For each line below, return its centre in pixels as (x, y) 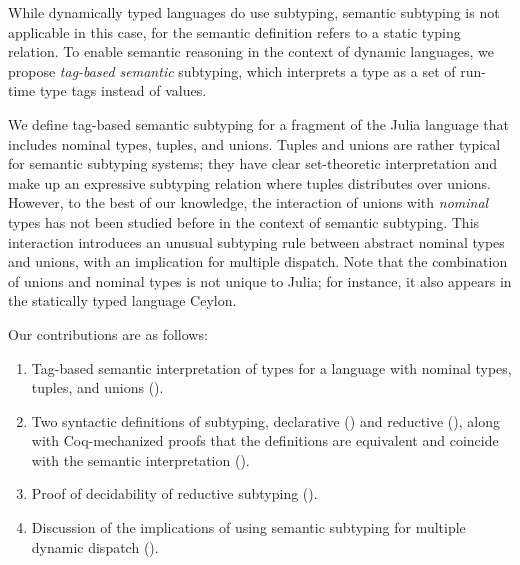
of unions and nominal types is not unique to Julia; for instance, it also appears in (260, 280)
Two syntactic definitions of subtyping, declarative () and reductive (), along (265, 420)
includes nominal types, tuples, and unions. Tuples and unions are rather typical (254, 143)
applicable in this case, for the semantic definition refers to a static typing (234, 31)
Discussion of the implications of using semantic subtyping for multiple (248, 527)
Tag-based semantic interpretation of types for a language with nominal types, (271, 367)
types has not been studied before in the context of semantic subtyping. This (244, 221)
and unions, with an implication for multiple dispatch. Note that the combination (258, 261)
